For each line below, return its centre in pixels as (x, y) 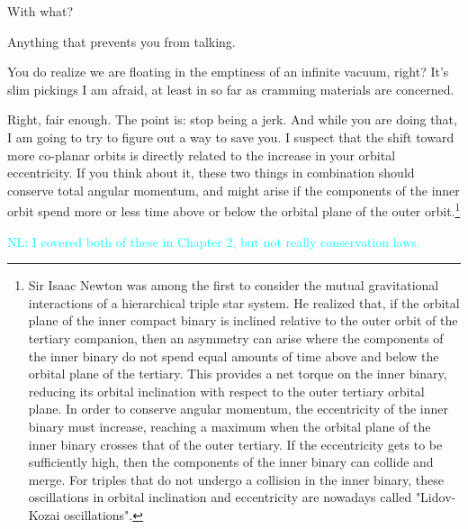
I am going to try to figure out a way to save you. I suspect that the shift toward (231, 137)
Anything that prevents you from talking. (121, 41)
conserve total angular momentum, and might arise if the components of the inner (234, 190)
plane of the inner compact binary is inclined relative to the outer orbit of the (243, 320)
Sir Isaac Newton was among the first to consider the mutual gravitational (234, 285)
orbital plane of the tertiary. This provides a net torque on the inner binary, (238, 374)
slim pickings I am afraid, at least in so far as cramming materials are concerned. (231, 89)
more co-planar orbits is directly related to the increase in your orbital (202, 155)
